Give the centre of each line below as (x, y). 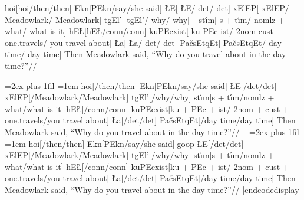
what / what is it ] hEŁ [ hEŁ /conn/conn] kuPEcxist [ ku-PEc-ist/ (119, 31)
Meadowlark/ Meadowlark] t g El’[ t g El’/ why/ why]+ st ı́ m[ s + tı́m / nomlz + (145, 19)
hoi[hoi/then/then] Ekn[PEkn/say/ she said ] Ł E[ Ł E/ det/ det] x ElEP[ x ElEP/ (147, 8)
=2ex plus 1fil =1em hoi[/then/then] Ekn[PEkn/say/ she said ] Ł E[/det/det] (141, 85)
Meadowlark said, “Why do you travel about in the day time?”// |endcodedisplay (152, 189)
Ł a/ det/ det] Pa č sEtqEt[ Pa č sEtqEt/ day (205, 42)
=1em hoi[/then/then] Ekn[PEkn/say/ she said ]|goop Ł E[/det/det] (124, 143)
